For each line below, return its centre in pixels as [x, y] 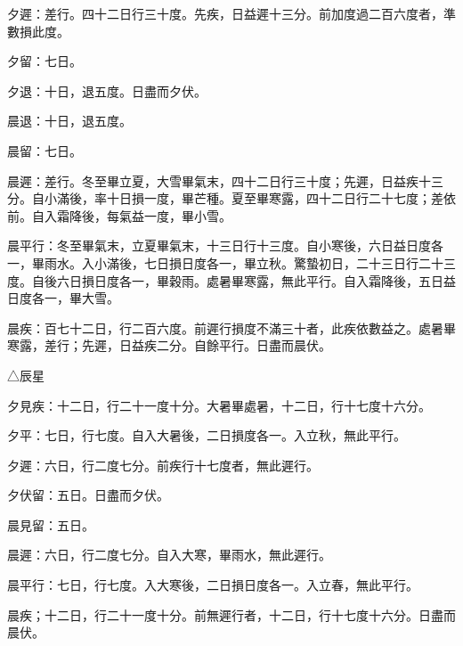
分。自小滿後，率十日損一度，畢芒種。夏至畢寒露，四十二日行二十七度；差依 [231, 198]
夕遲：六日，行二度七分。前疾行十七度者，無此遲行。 [163, 465]
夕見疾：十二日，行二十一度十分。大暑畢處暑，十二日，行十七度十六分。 [219, 405]
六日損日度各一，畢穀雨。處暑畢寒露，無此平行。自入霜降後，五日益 [256, 280]
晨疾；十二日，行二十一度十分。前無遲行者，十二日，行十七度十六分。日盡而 [231, 614]
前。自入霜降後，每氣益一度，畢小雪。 [119, 215]
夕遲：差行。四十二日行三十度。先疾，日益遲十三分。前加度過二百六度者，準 [231, 13]
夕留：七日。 [45, 61]
